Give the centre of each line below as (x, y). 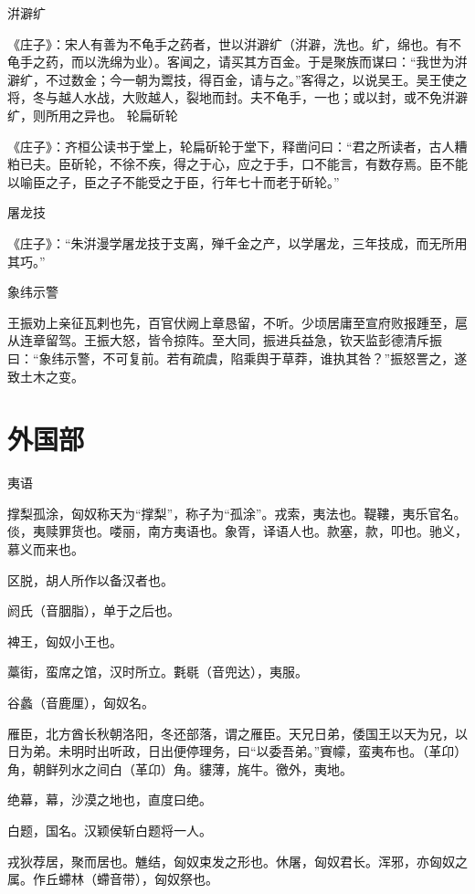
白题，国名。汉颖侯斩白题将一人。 (110, 830)
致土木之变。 (46, 376)
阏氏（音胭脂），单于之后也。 (94, 610)
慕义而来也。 (46, 549)
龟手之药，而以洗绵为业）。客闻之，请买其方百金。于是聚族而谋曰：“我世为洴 (237, 62)
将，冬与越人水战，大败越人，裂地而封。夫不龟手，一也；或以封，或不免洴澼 (237, 97)
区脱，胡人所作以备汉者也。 (90, 579)
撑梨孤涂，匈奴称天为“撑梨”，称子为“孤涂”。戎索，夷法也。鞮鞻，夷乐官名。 (237, 513)
